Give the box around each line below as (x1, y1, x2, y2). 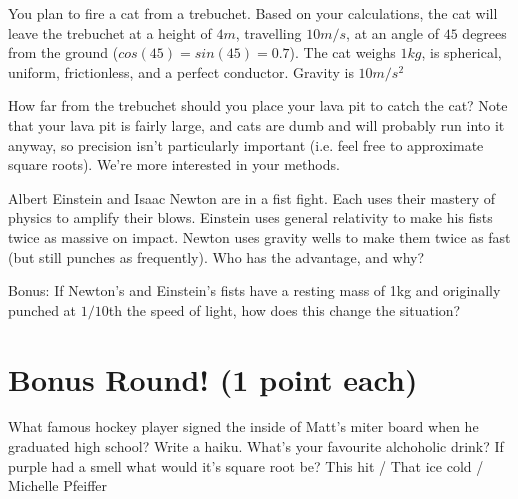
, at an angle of (346, 22, 440, 43)
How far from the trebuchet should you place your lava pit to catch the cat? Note (8, 95, 508, 116)
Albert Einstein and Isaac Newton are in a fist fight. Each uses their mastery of (8, 187, 496, 208)
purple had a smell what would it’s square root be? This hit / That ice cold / (8, 455, 484, 476)
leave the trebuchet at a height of (8, 22, 212, 43)
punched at (8, 299, 77, 320)
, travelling (235, 22, 302, 43)
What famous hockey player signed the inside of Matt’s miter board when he (8, 416, 479, 437)
